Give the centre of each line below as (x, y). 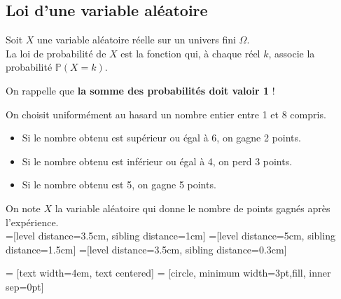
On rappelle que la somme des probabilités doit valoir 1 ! (140, 90)
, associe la (292, 53)
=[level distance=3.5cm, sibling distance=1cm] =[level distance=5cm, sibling (170, 236)
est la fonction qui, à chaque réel (190, 53)
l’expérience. (32, 222)
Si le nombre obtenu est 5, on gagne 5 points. (119, 185)
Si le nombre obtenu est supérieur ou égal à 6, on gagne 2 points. (161, 138)
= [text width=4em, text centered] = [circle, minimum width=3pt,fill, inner (168, 273)
